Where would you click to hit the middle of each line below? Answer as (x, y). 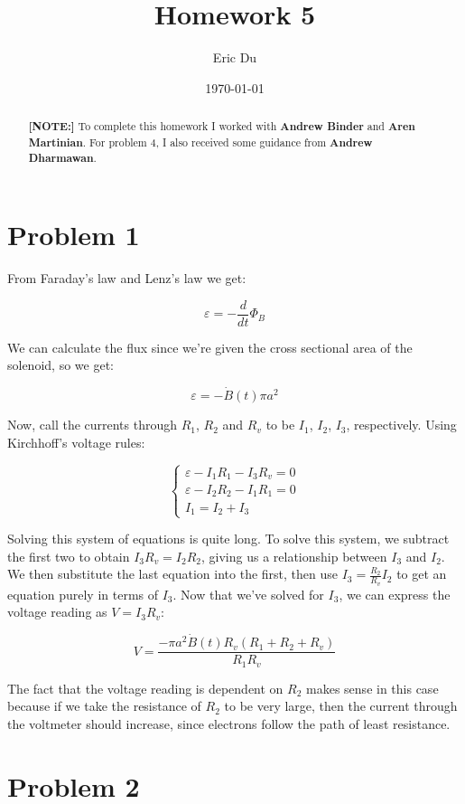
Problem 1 (74, 235)
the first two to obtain (69, 556)
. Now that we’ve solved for (248, 594)
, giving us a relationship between (294, 556)
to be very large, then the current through (341, 706)
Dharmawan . (62, 158)
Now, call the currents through (93, 425)
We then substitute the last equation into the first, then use (172, 574)
